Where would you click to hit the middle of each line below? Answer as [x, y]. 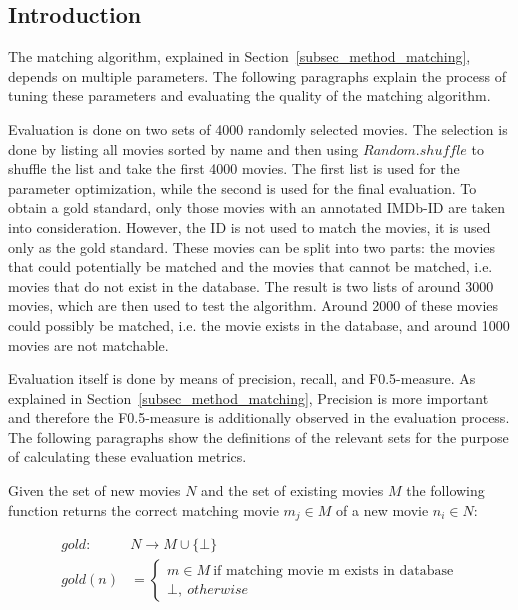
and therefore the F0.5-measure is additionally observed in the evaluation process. [259, 417]
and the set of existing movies [292, 490]
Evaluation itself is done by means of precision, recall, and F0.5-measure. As [242, 378]
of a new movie [382, 509]
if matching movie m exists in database [333, 570]
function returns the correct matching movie [143, 509]
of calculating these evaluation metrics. [127, 456]
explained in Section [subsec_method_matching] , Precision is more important [248, 397]
